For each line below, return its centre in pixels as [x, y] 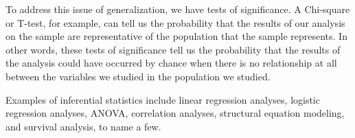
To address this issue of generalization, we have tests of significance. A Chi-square [178, 9]
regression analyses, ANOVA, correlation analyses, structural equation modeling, [175, 113]
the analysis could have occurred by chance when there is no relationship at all [171, 63]
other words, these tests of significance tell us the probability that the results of [173, 49]
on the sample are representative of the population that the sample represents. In [176, 36]
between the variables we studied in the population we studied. [138, 76]
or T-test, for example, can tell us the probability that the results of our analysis [175, 22]
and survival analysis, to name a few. [83, 126]
